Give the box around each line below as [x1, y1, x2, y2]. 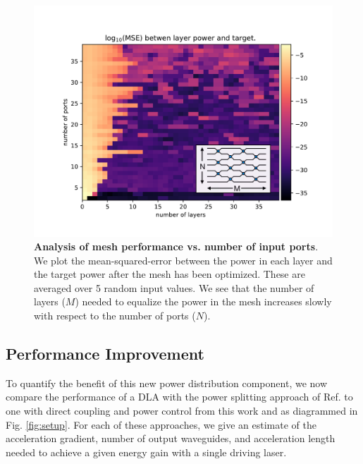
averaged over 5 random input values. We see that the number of [34, 280, 314, 295]
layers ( [34, 294, 66, 309]
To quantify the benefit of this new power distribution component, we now [6, 375, 328, 390]
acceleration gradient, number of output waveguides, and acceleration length [6, 431, 336, 446]
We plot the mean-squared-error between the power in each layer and [34, 252, 333, 267]
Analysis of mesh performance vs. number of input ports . [34, 239, 319, 254]
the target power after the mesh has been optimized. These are [34, 267, 305, 281]
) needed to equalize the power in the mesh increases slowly [75, 294, 332, 309]
